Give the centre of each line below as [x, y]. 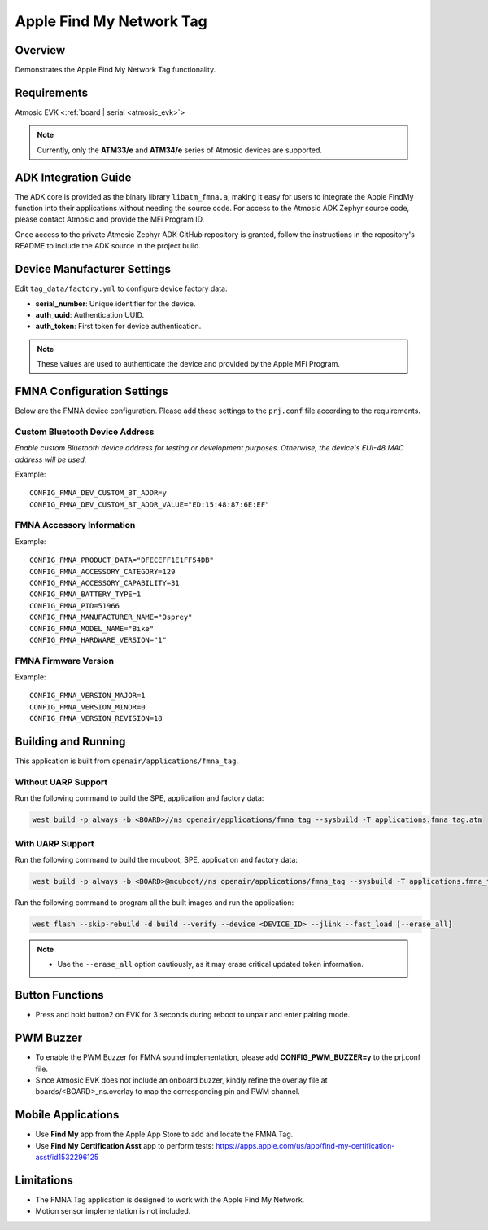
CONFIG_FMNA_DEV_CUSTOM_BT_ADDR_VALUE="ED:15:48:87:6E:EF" [150, 504]
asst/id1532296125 [67, 1158]
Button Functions [60, 995]
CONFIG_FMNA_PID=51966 [75, 606]
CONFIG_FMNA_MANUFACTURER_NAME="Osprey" [111, 617]
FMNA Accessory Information [75, 525]
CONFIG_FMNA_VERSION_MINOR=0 [87, 707]
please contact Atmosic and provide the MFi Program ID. [110, 219]
